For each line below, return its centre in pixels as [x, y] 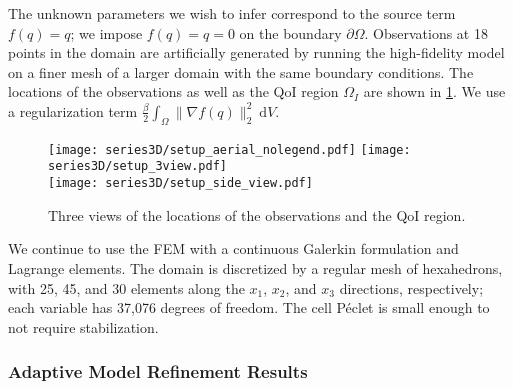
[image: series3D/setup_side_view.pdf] [180, 183]
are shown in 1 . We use [434, 91]
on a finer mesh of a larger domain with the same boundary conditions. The [241, 71]
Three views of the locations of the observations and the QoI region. [257, 214]
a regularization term [73, 110]
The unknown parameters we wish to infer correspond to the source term [232, 13]
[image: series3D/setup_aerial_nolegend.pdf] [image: [229, 149]
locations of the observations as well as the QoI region [173, 91]
